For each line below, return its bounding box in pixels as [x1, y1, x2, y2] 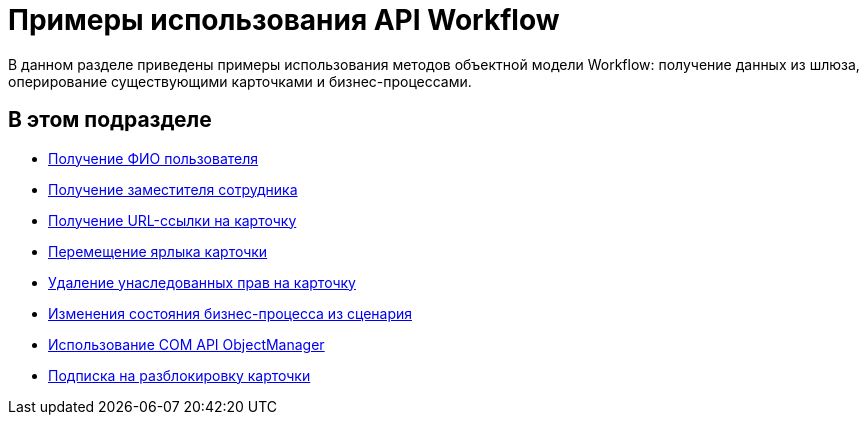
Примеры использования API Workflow [8, 3, 560, 37]
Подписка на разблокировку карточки [48, 366, 311, 384]
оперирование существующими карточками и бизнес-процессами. [8, 72, 472, 90]
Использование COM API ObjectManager [48, 335, 325, 353]
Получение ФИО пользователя [48, 149, 259, 167]
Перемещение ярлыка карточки [48, 242, 268, 260]
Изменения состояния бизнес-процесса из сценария [48, 304, 413, 322]
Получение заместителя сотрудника [48, 180, 298, 198]
